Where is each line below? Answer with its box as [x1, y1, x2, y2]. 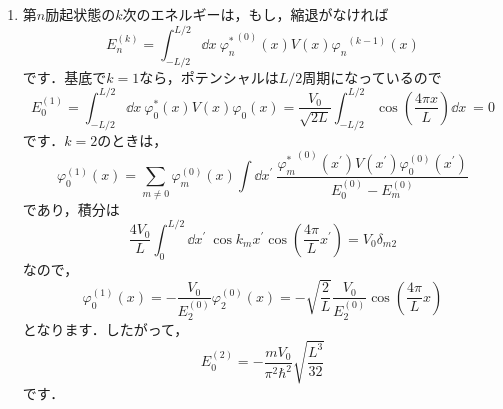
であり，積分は [22, 198, 120, 219]
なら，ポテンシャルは [139, 66, 279, 87]
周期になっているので [302, 66, 442, 87]
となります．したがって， [22, 319, 189, 340]
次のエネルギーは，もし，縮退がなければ [122, 4, 389, 24]
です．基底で [22, 66, 107, 87]
